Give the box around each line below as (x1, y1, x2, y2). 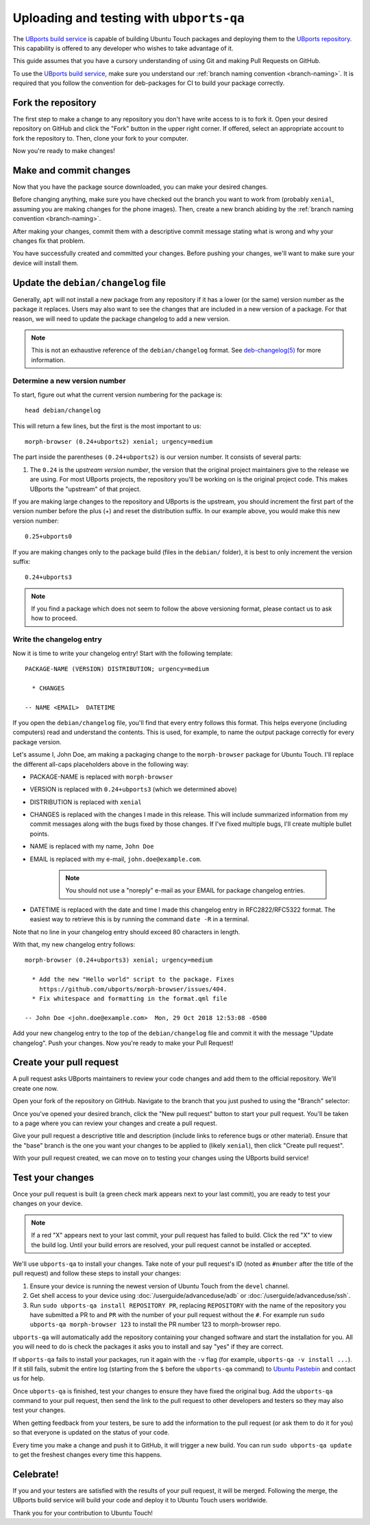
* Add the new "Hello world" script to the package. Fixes (32, 976, 234, 984)
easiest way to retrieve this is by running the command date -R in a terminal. (29, 915, 249, 923)
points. (29, 829, 49, 838)
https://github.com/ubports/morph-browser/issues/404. (38, 985, 227, 993)
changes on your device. (12, 1199, 83, 1207)
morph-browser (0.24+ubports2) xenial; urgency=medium (25, 438, 213, 445)
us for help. (12, 1374, 45, 1382)
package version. (12, 737, 62, 746)
